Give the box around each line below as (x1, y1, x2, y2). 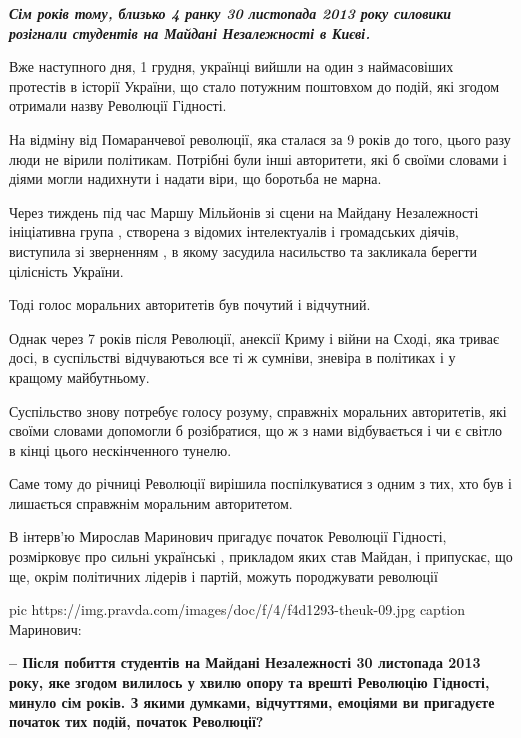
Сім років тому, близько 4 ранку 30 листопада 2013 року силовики (9, 3, 452, 23)
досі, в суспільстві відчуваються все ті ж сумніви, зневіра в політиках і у (9, 347, 456, 368)
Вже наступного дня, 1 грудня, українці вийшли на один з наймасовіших (9, 56, 454, 77)
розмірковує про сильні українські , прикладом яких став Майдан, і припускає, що (9, 546, 513, 567)
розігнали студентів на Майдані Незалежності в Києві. (9, 22, 371, 43)
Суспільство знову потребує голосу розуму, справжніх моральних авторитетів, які (9, 400, 507, 421)
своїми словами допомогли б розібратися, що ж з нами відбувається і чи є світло (9, 420, 503, 441)
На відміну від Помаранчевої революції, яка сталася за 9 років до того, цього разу (9, 128, 511, 149)
